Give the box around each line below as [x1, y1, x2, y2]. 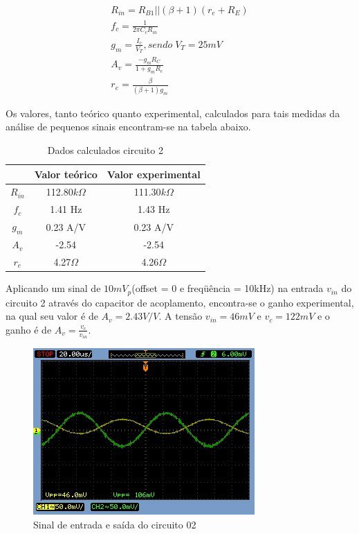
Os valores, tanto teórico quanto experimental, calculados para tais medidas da [6, 105, 340, 120]
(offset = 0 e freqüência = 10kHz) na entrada [131, 281, 324, 295]
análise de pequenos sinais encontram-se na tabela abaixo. [6, 119, 251, 134]
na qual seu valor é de [6, 309, 98, 323]
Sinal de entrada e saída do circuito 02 [33, 517, 196, 531]
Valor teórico [34, 166, 98, 181]
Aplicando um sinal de [6, 281, 101, 295]
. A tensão [158, 309, 203, 323]
